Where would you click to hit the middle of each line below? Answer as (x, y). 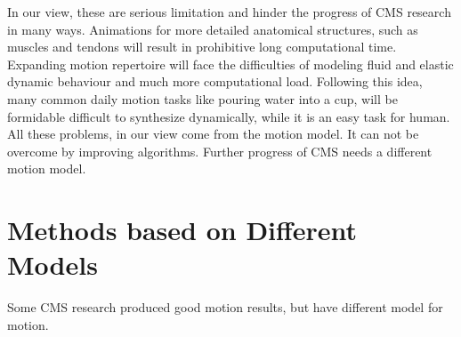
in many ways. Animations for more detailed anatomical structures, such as (213, 29)
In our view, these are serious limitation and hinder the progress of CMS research (229, 12)
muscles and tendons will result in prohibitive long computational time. (202, 47)
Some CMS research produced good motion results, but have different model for (225, 307)
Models (53, 265)
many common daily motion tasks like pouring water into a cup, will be (202, 98)
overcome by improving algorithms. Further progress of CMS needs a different (220, 151)
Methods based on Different (182, 230)
